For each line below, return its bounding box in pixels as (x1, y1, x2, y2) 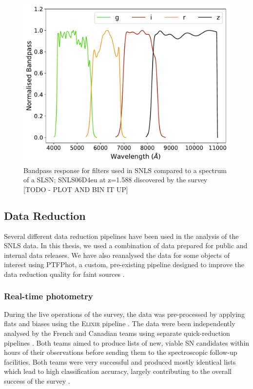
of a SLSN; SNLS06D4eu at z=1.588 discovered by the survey (23, 175, 208, 185)
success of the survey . (4, 376, 70, 386)
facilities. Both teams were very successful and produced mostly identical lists (4, 356, 236, 367)
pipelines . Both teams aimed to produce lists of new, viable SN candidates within (4, 337, 250, 348)
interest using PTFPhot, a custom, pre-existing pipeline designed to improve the (4, 259, 245, 270)
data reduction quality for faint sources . (4, 269, 125, 279)
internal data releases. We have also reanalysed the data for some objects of (4, 250, 230, 260)
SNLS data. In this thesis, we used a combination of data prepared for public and (4, 240, 248, 251)
